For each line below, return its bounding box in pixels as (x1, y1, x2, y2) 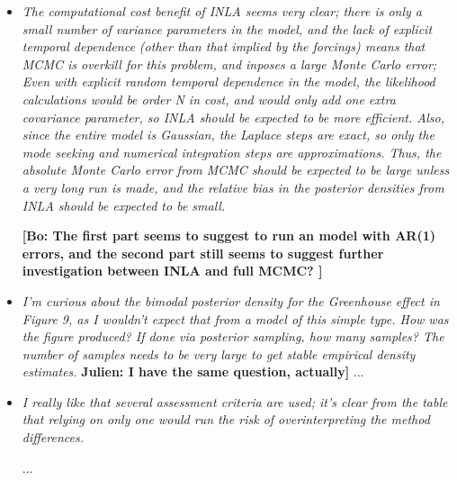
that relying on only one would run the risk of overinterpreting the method (22, 410, 430, 429)
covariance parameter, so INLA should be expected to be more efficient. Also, (22, 107, 444, 126)
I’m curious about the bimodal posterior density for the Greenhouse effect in (22, 291, 440, 310)
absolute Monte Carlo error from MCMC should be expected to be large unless (22, 160, 450, 179)
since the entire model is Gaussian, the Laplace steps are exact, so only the (22, 125, 435, 144)
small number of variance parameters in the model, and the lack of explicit (22, 19, 433, 38)
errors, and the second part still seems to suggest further (22, 243, 384, 262)
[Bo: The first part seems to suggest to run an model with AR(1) (22, 226, 435, 245)
